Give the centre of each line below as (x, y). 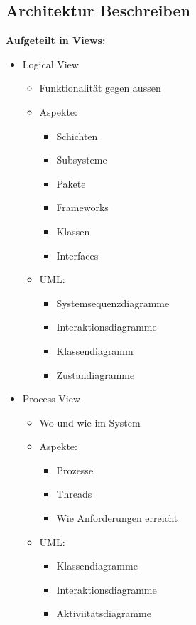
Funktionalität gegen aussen (100, 88)
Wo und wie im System (90, 422)
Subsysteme (82, 160)
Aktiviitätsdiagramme (104, 613)
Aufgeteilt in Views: (56, 40)
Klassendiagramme (97, 566)
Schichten (77, 135)
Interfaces (77, 255)
